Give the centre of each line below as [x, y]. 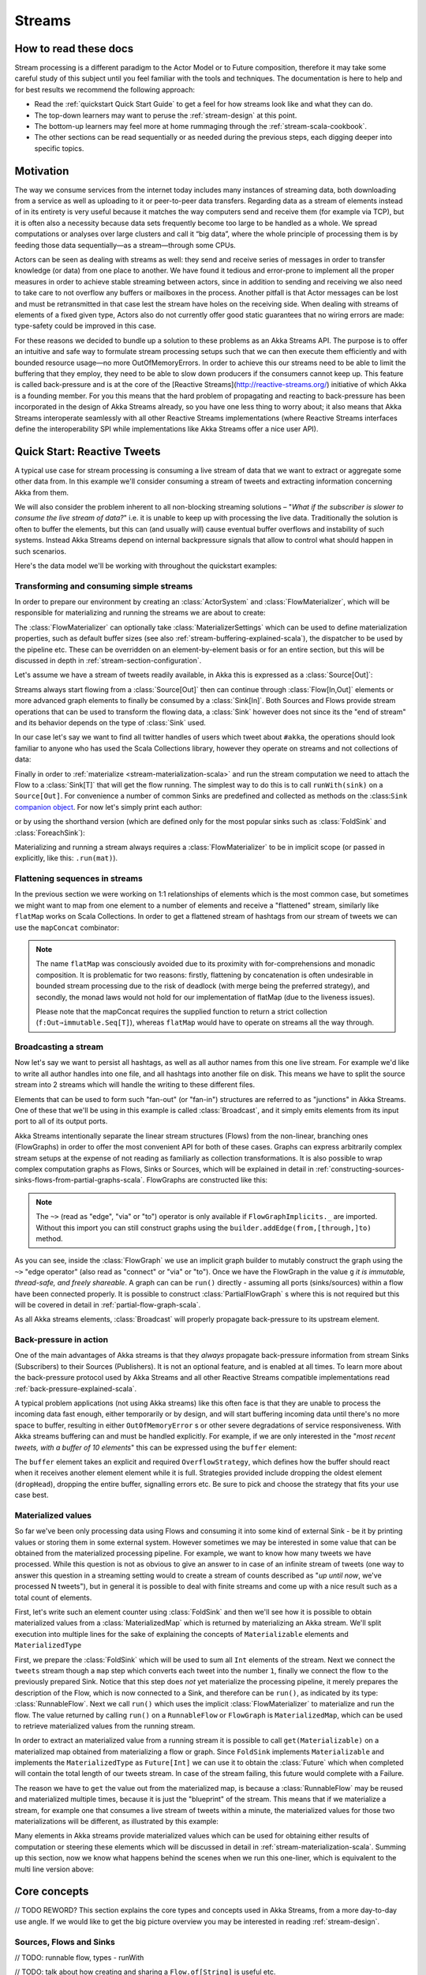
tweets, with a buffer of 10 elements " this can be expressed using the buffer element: [156, 1447]
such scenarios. [41, 551]
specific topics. [59, 148]
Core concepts [52, 1892]
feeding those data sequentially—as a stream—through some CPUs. [125, 245]
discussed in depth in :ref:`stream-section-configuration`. [108, 660]
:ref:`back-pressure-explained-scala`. [76, 1388]
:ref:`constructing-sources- [360, 1168]
